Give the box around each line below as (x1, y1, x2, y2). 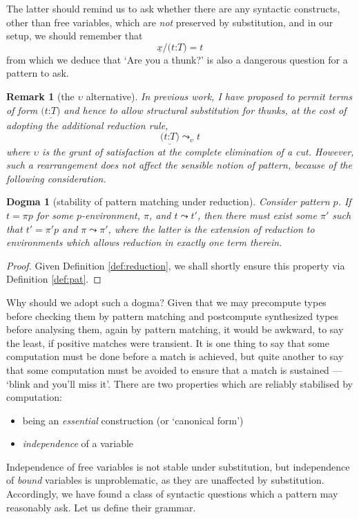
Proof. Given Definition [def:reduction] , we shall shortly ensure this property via (6, 258, 345, 272)
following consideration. (6, 171, 106, 185)
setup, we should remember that (6, 28, 143, 43)
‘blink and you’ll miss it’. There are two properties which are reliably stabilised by (6, 376, 353, 390)
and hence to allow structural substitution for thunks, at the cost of (64, 102, 347, 117)
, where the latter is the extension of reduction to (108, 221, 315, 236)
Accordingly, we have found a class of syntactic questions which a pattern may (6, 487, 338, 501)
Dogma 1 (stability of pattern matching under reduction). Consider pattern (6, 194, 330, 209)
